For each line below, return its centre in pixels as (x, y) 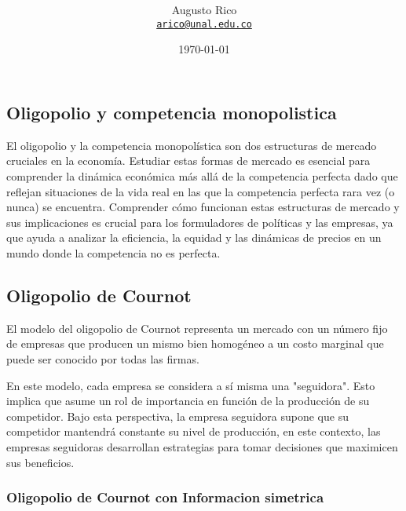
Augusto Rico (204, 10)
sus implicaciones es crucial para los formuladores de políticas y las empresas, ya (200, 222)
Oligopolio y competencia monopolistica (172, 113)
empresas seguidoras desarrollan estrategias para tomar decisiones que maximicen (202, 446)
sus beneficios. (40, 462)
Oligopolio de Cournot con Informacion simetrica (165, 497)
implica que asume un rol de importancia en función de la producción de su (188, 401)
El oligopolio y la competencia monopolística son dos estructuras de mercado (192, 145)
